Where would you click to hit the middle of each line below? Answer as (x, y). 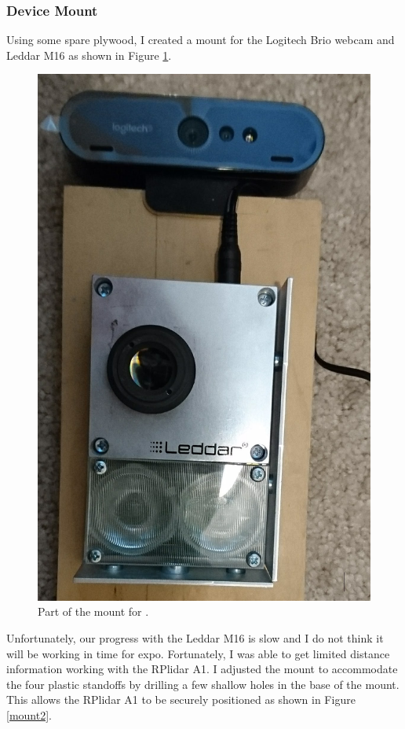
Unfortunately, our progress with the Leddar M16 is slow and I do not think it (195, 637)
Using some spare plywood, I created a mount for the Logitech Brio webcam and (201, 40)
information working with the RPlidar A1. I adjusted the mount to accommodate (202, 669)
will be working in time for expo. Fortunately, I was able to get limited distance (198, 653)
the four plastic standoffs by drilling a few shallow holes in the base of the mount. (203, 684)
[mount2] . (29, 714)
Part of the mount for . (93, 611)
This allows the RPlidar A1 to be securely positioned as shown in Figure (181, 700)
